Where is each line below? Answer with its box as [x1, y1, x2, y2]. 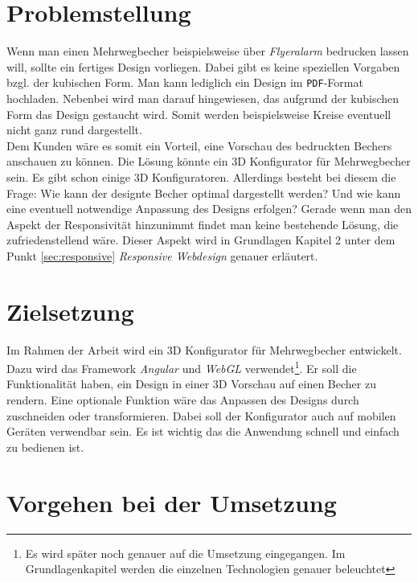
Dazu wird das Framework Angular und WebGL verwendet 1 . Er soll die [6, 358, 357, 376]
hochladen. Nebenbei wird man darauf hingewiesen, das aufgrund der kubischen [6, 89, 400, 106]
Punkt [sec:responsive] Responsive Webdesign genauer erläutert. [6, 247, 318, 264]
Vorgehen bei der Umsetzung [6, 486, 337, 518]
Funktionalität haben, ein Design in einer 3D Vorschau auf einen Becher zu [6, 375, 376, 392]
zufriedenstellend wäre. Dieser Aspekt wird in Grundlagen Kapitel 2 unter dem [6, 232, 395, 248]
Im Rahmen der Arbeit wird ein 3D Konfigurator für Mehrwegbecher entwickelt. [6, 341, 402, 358]
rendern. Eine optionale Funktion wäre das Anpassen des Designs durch [6, 391, 359, 408]
